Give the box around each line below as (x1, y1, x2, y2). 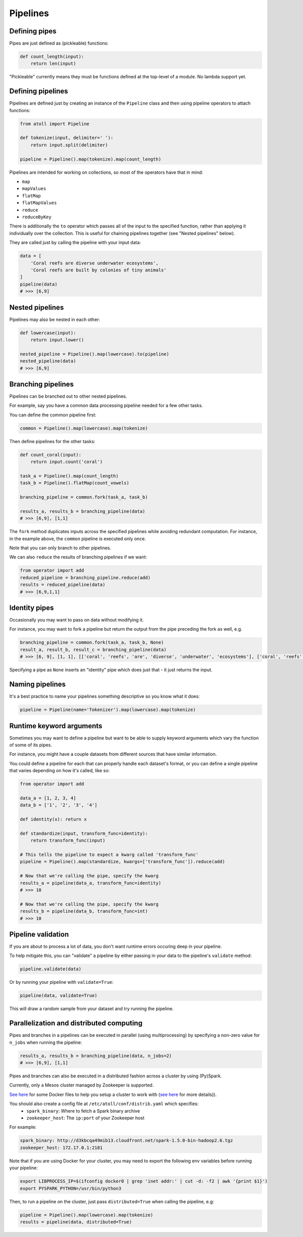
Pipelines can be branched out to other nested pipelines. (9, 393, 127, 399)
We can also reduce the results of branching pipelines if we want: (9, 554, 147, 560)
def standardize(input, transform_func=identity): (20, 830, 148, 836)
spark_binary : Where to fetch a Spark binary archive (26, 1108, 140, 1114)
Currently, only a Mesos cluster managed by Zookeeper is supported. (9, 1082, 154, 1088)
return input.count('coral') (30, 459, 103, 465)
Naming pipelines (9, 680, 66, 689)
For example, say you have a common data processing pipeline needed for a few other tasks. (9, 402, 203, 409)
